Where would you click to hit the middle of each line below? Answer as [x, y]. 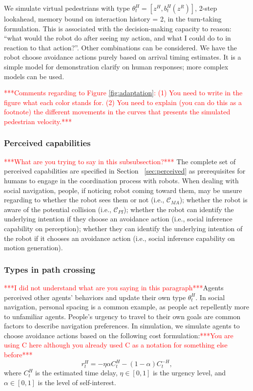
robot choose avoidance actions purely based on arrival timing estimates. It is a [123, 57]
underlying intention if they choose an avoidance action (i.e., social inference [118, 219]
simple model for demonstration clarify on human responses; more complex [116, 66]
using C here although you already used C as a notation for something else [116, 345]
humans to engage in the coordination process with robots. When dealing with [121, 180]
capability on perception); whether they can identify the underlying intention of [123, 228]
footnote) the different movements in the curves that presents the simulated [117, 112]
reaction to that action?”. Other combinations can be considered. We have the [121, 47]
